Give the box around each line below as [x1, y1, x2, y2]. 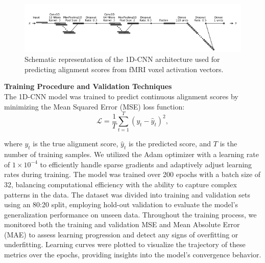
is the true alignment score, [33, 138, 118, 149]
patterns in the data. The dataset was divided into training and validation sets [4, 189, 250, 200]
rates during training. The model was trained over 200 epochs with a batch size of [4, 169, 261, 180]
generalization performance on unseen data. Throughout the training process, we [4, 209, 257, 220]
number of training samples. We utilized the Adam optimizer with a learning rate [4, 149, 259, 160]
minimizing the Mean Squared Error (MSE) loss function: [4, 101, 185, 112]
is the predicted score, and [128, 138, 211, 149]
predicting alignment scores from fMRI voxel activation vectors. [25, 63, 224, 74]
